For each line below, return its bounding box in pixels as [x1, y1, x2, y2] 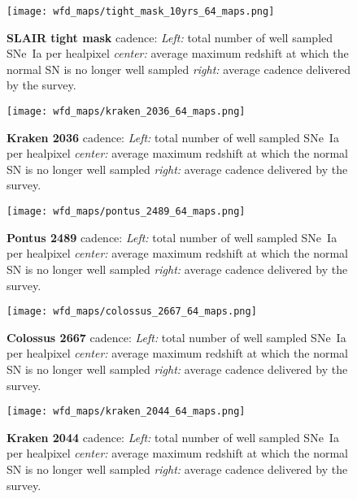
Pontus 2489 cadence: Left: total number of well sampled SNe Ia [7, 228, 337, 245]
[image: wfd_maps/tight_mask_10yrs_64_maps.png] [7, 6, 275, 17]
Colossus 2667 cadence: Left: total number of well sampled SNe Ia [7, 328, 346, 345]
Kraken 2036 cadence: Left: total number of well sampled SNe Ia [7, 128, 339, 145]
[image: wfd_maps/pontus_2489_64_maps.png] [7, 206, 246, 218]
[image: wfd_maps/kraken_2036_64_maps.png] [7, 106, 246, 118]
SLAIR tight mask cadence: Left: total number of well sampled [7, 28, 333, 46]
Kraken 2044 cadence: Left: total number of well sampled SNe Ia [7, 428, 339, 445]
